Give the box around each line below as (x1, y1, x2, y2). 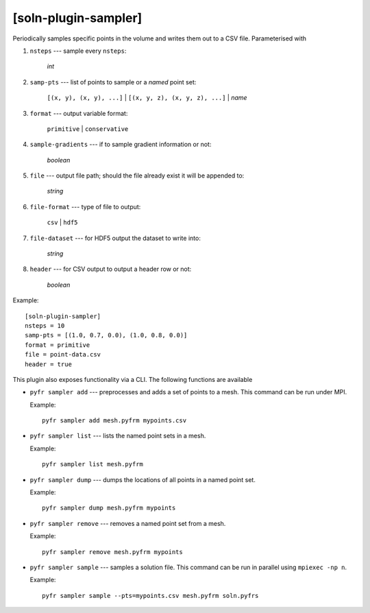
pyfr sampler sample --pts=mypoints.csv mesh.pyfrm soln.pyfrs (42, 592, 259, 599)
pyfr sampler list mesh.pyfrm (42, 460, 144, 468)
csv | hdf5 (47, 218, 78, 226)
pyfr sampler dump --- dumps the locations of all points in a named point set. (29, 475, 256, 483)
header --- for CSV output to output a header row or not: (29, 265, 192, 274)
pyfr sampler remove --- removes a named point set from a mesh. (29, 519, 226, 527)
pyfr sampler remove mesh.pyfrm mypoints (42, 548, 183, 555)
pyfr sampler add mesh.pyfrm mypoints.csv (42, 417, 187, 424)
